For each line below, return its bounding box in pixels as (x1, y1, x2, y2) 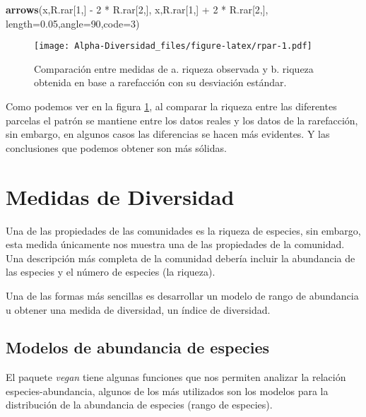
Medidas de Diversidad (6, 182, 235, 211)
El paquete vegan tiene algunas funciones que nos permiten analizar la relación (6, 370, 346, 384)
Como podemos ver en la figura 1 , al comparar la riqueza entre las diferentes (6, 99, 337, 114)
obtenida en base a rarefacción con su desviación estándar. (34, 75, 287, 90)
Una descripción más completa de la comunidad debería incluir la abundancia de (6, 250, 355, 265)
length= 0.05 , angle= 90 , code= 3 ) (6, 16, 140, 30)
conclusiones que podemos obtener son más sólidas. (6, 140, 227, 155)
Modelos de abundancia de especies (6, 336, 270, 358)
